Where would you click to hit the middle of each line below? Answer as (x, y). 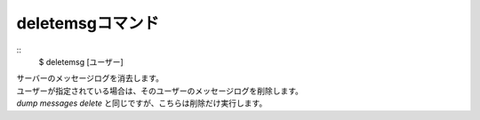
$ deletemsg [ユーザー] (81, 61)
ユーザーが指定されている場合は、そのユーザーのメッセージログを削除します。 (160, 91)
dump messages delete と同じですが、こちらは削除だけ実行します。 (142, 103)
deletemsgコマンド (88, 23)
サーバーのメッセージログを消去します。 (90, 78)
